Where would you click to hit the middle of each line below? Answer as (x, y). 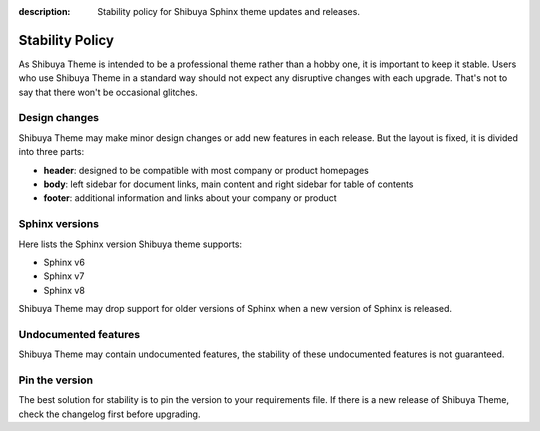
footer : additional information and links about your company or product (190, 198)
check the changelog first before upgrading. (109, 414)
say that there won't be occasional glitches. (108, 92)
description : (44, 11)
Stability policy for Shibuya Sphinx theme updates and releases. (228, 11)
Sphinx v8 (64, 290)
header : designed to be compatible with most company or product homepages (206, 170)
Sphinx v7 (64, 276)
